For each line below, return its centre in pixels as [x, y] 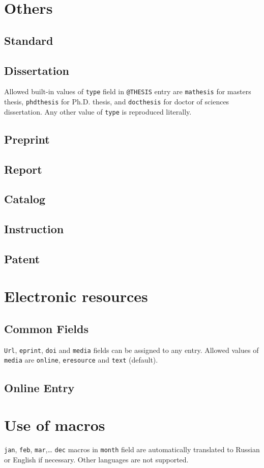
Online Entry [39, 387]
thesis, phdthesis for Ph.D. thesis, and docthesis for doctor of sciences [117, 102]
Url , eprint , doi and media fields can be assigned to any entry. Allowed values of [131, 350]
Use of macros [55, 425]
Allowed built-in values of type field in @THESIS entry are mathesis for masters [128, 91]
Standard [29, 40]
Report [23, 169]
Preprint [27, 139]
